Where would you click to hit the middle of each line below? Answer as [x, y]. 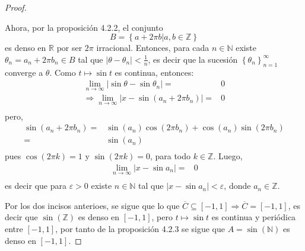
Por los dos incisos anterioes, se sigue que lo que [92, 205]
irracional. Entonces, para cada [153, 48]
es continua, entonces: [154, 72]
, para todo [170, 156]
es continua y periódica [254, 217]
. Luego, [228, 156]
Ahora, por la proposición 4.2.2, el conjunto [84, 27]
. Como [63, 72]
